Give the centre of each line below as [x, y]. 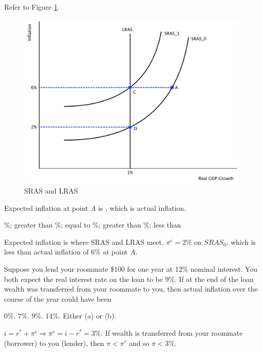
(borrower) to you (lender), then [54, 343]
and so [139, 343]
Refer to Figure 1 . [32, 7]
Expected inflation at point [46, 207]
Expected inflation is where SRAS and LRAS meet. [84, 242]
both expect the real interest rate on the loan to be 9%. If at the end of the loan [129, 279]
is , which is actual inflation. [142, 207]
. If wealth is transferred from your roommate [172, 332]
